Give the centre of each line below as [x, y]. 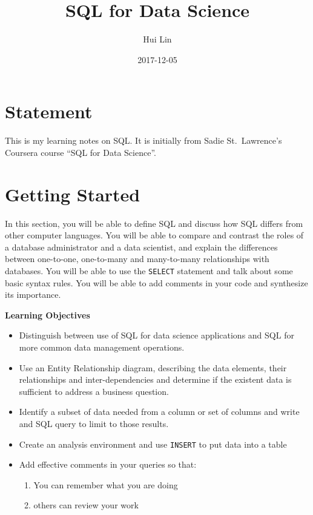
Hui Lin [157, 39]
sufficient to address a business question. [94, 391]
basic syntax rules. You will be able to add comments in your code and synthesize [156, 282]
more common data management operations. [102, 347]
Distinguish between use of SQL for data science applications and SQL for [156, 335]
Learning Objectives [48, 315]
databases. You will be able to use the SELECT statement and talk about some [149, 270]
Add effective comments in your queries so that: [108, 464]
